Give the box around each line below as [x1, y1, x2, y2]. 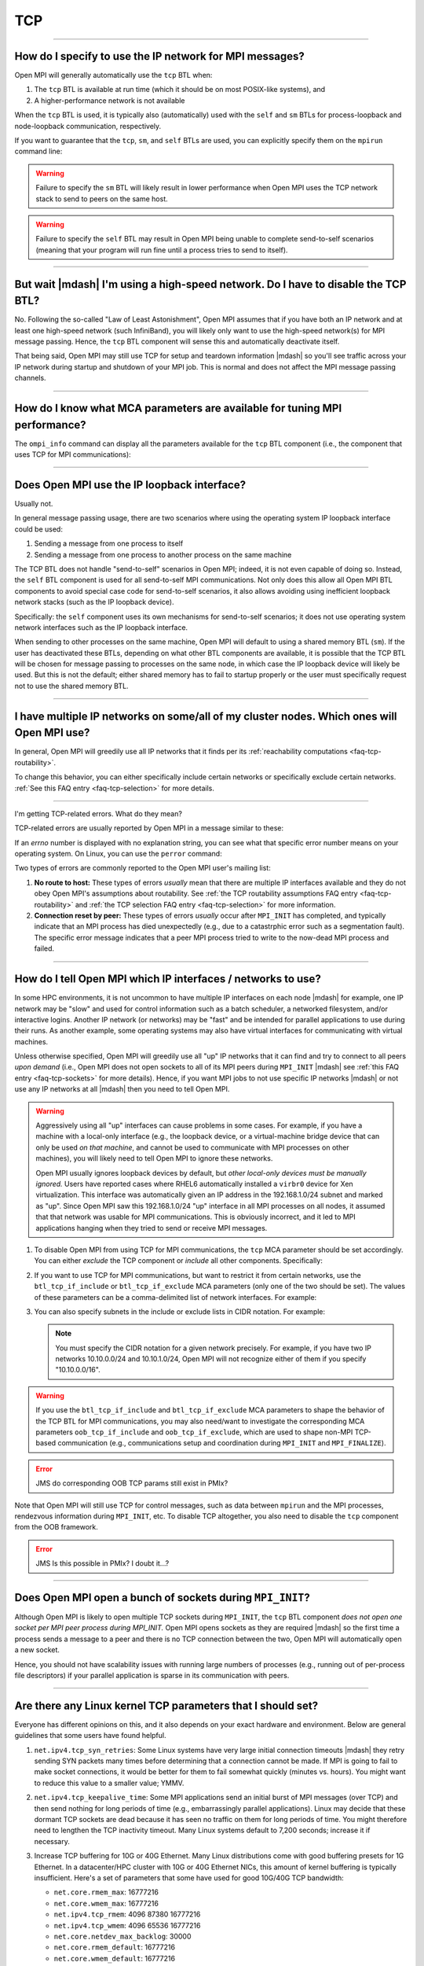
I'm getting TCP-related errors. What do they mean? [14, 808, 182, 818]
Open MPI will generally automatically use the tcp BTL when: [14, 71, 213, 80]
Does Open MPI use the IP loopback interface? [14, 478, 247, 491]
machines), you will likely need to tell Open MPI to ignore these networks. [35, 1154, 273, 1163]
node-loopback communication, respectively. [14, 121, 162, 131]
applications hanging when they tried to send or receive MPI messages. [35, 1223, 268, 1232]
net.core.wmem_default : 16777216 [53, 1953, 176, 1963]
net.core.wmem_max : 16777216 [53, 1898, 159, 1908]
